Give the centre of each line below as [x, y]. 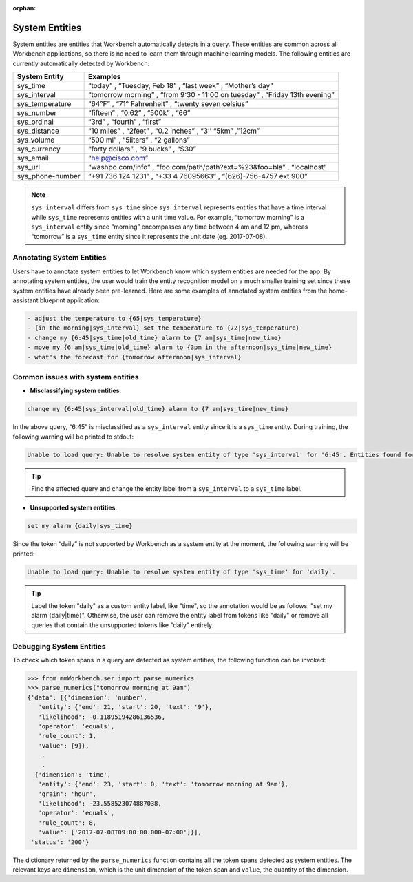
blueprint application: [70, 300]
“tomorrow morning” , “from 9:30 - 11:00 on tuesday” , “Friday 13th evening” [211, 95]
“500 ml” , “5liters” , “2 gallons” [139, 140]
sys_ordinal [35, 122]
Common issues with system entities [76, 377]
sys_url [29, 167]
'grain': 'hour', [67, 794]
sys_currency [39, 149]
